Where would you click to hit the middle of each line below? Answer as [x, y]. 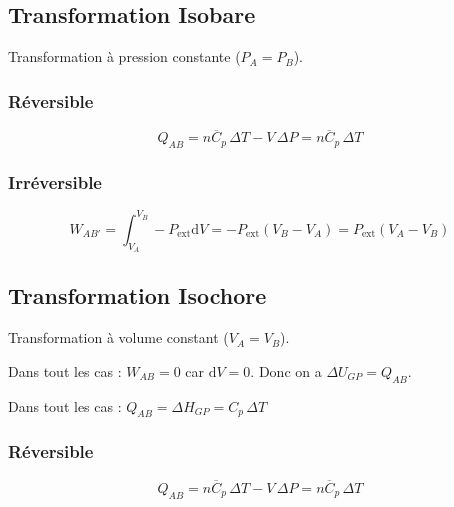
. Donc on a [286, 370]
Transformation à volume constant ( [118, 337]
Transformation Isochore [137, 295]
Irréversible [55, 181]
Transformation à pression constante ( [124, 56]
